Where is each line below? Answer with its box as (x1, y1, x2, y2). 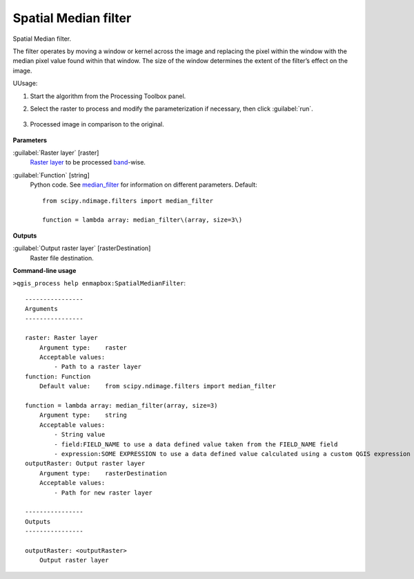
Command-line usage (12, 266, 77, 274)
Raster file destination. (30, 254, 94, 262)
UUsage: (12, 79, 38, 88)
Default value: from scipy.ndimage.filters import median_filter (39, 382, 276, 390)
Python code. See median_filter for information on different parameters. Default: (30, 180, 258, 189)
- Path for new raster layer (54, 488, 153, 497)
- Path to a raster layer (54, 363, 141, 371)
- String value (54, 430, 106, 439)
